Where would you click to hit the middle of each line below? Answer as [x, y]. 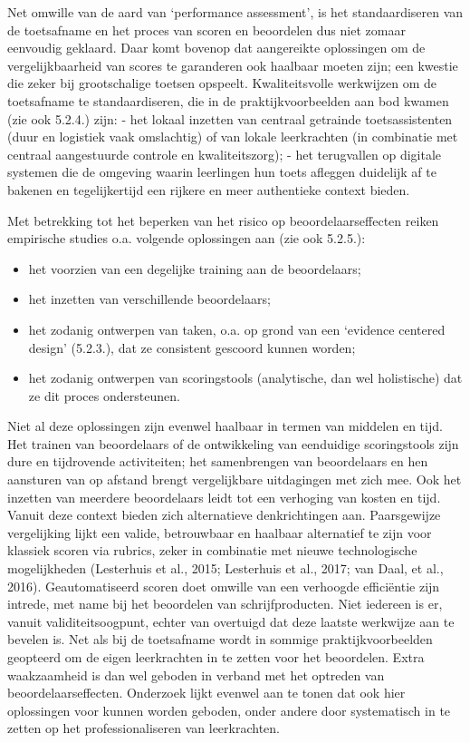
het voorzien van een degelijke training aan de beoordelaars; [195, 268]
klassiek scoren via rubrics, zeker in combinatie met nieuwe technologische [212, 550]
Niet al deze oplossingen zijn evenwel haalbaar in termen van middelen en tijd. [225, 426]
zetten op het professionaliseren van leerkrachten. [144, 728]
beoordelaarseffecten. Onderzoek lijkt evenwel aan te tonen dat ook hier [206, 693]
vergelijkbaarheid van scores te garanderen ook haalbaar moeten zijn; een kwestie [233, 65]
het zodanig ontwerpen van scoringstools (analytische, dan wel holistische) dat [245, 378]
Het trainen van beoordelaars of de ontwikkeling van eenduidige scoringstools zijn [233, 443]
